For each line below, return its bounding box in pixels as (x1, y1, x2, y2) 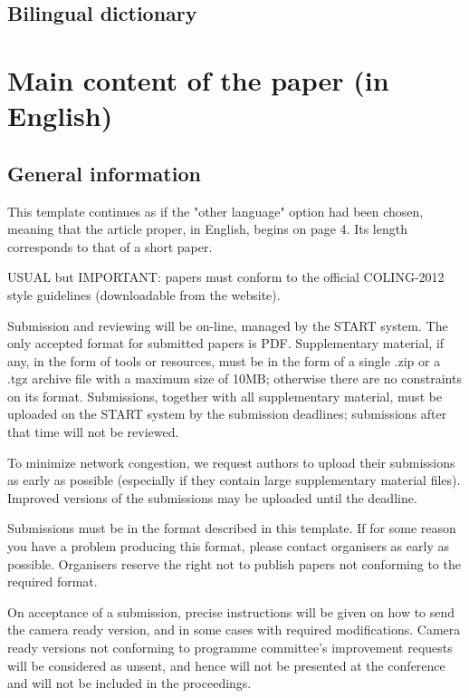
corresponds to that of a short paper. (7, 237, 213, 256)
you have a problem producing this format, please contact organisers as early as (7, 537, 449, 556)
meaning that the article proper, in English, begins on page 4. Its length (7, 219, 407, 238)
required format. (7, 572, 98, 591)
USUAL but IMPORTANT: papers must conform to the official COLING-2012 (7, 267, 445, 286)
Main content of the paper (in (7, 61, 389, 98)
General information (7, 159, 201, 187)
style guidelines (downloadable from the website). (7, 285, 281, 304)
